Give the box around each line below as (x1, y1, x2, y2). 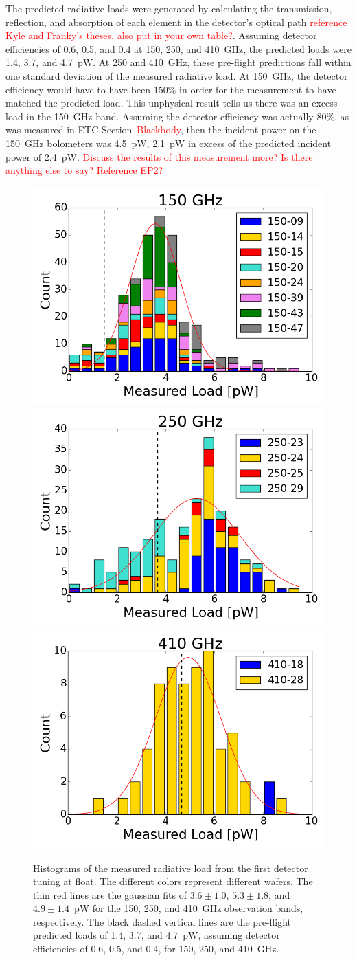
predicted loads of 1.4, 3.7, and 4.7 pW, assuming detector (33, 928, 280, 942)
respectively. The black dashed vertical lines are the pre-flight (33, 914, 292, 928)
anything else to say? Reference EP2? (5, 163, 163, 177)
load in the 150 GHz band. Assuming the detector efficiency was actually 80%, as (5, 109, 349, 123)
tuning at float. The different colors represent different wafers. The (33, 874, 313, 889)
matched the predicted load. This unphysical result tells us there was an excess (5, 96, 338, 110)
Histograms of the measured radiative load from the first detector (33, 860, 308, 875)
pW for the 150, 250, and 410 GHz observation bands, (73, 901, 303, 915)
